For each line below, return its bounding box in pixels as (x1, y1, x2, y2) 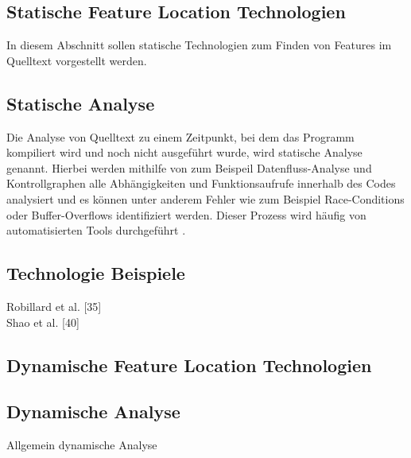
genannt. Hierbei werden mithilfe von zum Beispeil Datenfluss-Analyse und (6, 159, 372, 176)
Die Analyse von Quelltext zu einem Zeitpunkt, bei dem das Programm (6, 128, 355, 145)
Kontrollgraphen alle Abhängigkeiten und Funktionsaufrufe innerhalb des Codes (6, 175, 396, 192)
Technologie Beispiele (6, 261, 185, 285)
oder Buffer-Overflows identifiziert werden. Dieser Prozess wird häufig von (6, 206, 366, 223)
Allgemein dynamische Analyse (6, 437, 157, 453)
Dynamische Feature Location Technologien (6, 352, 372, 377)
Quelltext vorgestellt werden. (6, 52, 147, 68)
